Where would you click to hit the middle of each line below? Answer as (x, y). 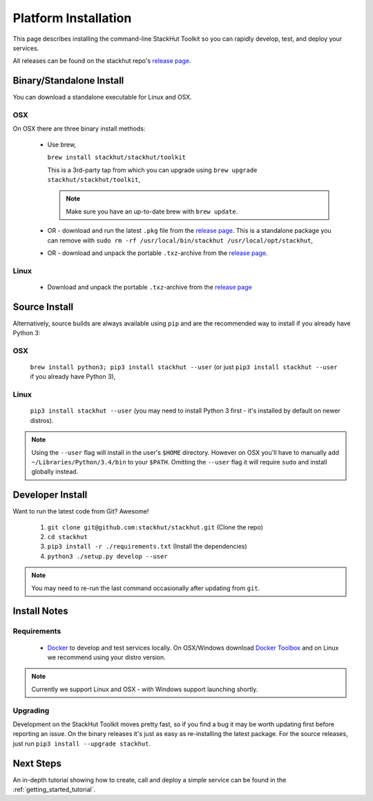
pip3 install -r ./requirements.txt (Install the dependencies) (147, 547)
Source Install (43, 307)
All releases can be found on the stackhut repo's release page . (102, 61)
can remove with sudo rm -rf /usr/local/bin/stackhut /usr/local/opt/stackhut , (180, 240)
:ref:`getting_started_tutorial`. (54, 789)
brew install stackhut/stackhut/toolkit (117, 158)
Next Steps (37, 763)
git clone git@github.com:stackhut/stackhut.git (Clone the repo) (155, 527)
